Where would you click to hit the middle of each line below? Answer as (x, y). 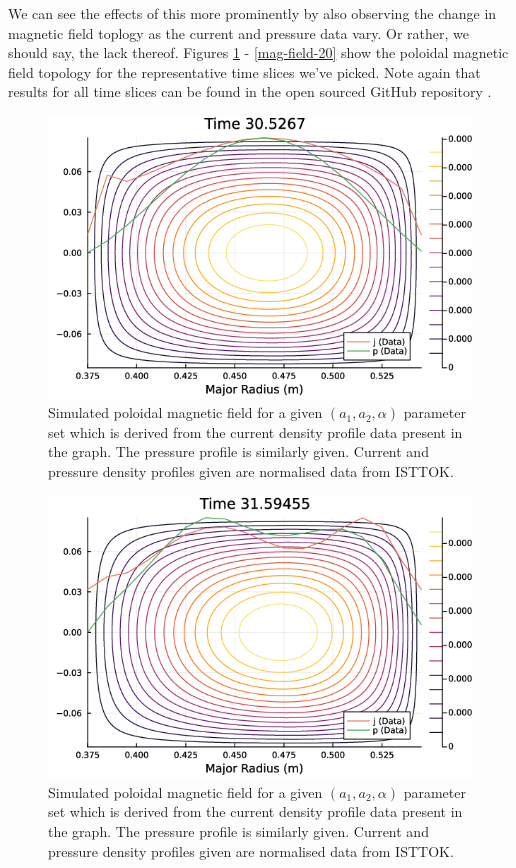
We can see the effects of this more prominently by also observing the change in (252, 13)
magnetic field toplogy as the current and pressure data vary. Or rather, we (238, 32)
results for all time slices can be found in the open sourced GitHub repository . (250, 91)
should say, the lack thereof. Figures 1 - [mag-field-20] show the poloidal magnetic (258, 52)
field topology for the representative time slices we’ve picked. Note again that (244, 71)
